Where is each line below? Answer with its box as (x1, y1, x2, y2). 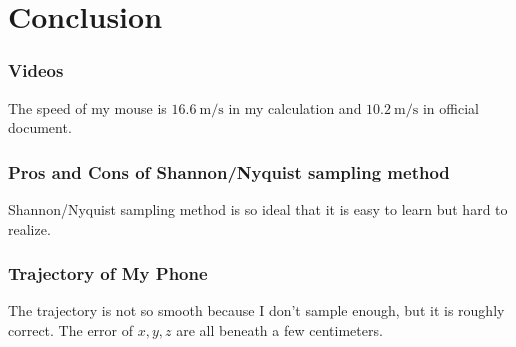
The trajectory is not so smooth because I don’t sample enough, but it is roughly (8, 300, 505, 321)
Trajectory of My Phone (8, 261, 208, 286)
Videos (8, 58, 64, 83)
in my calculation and (228, 97, 362, 118)
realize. (8, 218, 51, 239)
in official (422, 97, 479, 118)
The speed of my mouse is (8, 97, 167, 118)
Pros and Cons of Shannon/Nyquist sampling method (8, 159, 450, 184)
